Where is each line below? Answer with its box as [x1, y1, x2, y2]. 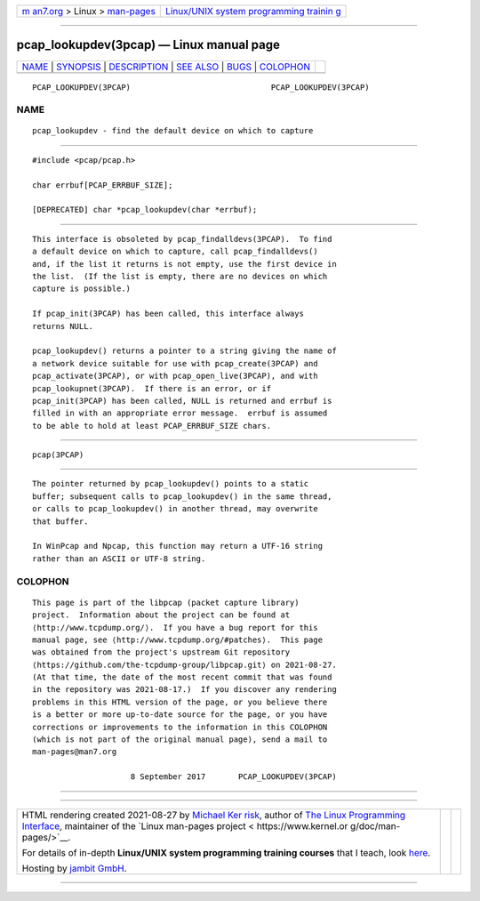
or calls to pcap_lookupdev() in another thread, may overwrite [32, 503, 319, 514]
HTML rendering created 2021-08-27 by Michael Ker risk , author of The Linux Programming [21, 808, 406, 821]
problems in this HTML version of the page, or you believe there [32, 696, 328, 707]
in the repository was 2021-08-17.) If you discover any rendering [32, 685, 337, 695]
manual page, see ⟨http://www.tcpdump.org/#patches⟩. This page [32, 634, 324, 645]
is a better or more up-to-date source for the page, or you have [32, 710, 328, 720]
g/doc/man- [349, 819, 401, 832]
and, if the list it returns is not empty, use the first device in [32, 259, 337, 269]
